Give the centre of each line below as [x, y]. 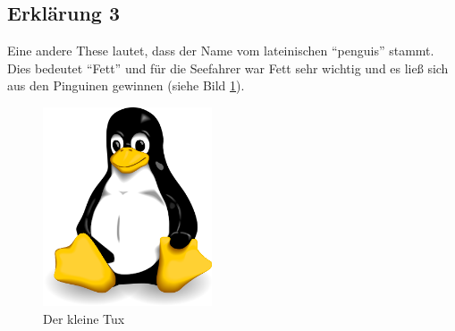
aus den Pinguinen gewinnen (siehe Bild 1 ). [126, 85]
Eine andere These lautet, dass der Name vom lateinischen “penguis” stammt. [221, 51]
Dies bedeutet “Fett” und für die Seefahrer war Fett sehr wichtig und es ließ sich [228, 68]
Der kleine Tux [84, 318]
